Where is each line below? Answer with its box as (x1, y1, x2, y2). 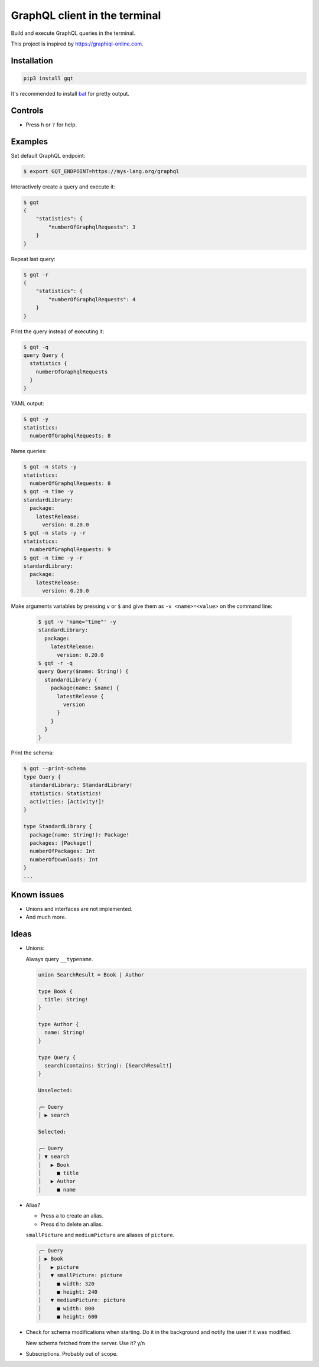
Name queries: (11, 448, 47, 455)
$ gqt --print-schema (23, 765, 86, 772)
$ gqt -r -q (38, 659, 73, 666)
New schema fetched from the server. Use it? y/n (25, 1339, 145, 1346)
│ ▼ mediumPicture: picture (38, 1297, 126, 1304)
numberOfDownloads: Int (30, 856, 99, 862)
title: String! (44, 996, 89, 1003)
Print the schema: (11, 749, 54, 756)
